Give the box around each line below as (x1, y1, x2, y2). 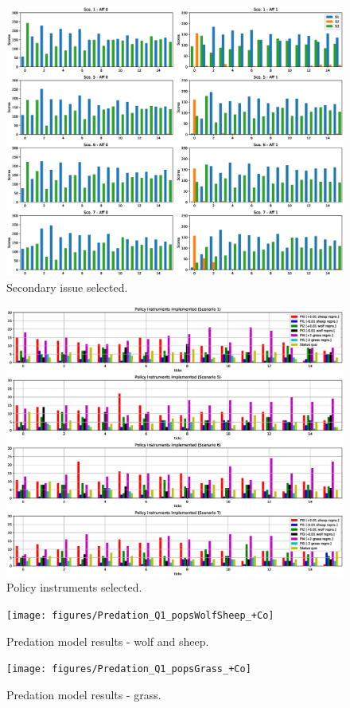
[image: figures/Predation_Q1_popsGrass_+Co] (6, 663, 251, 675)
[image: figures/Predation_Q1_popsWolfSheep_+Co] (6, 609, 274, 621)
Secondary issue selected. (6, 278, 128, 295)
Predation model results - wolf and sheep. (6, 632, 209, 649)
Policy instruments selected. (6, 579, 142, 596)
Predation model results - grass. (6, 686, 161, 702)
